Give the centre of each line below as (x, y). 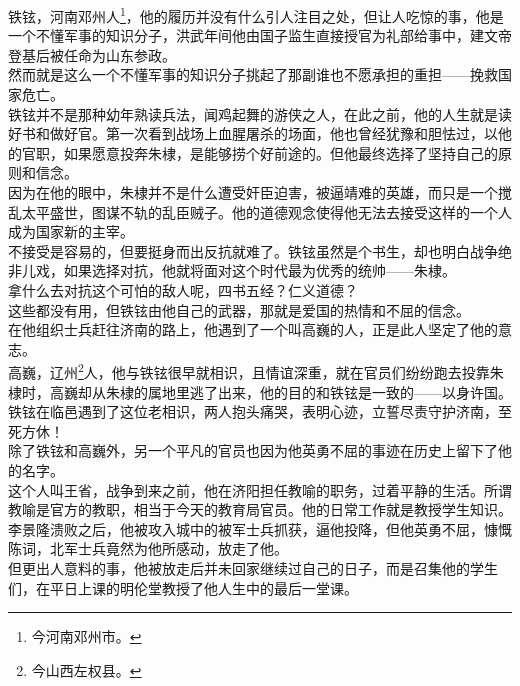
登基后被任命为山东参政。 (92, 54)
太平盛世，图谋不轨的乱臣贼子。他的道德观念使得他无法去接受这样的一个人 (266, 211)
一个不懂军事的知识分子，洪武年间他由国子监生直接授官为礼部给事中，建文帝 (260, 35)
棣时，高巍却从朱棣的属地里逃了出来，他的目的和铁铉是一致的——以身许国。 (260, 391)
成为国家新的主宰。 (71, 231)
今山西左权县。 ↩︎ (86, 669)
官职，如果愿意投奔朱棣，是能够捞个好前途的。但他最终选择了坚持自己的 (259, 152)
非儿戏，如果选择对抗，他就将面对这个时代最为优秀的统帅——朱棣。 (232, 270)
